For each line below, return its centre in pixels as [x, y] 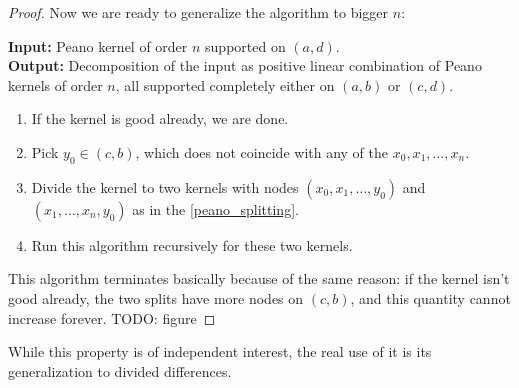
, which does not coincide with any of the [262, 151]
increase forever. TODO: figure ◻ [112, 317]
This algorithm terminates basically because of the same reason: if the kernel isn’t [259, 278]
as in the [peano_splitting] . [215, 208]
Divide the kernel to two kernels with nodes [165, 186]
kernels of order [55, 84]
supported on [245, 45]
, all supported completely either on [225, 84]
